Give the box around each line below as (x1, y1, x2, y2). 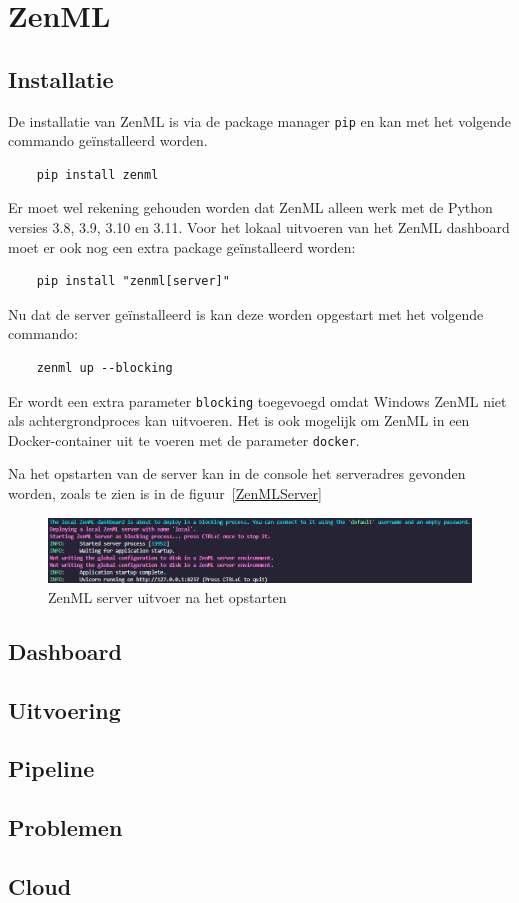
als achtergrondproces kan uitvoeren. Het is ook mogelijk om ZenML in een (8, 410, 470, 431)
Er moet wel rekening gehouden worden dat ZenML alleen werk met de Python (8, 197, 493, 218)
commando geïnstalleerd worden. (8, 130, 208, 151)
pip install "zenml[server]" (36, 274, 230, 289)
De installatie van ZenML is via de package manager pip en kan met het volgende (8, 110, 512, 131)
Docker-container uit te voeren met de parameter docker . (8, 429, 360, 450)
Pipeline (8, 753, 95, 784)
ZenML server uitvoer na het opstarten (48, 586, 287, 607)
